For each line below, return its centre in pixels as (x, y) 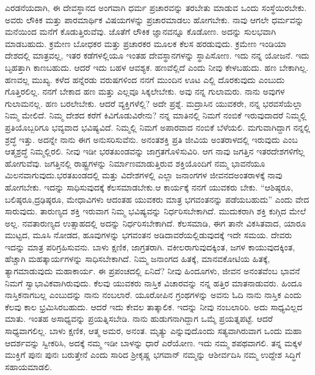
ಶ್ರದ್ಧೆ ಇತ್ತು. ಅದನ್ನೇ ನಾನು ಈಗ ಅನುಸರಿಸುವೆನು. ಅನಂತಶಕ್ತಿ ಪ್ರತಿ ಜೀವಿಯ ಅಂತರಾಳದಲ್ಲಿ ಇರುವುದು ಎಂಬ (151, 139)
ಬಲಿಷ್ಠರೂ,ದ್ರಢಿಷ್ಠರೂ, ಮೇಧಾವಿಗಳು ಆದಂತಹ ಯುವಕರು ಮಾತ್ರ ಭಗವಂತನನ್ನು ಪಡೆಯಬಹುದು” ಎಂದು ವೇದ (157, 199)
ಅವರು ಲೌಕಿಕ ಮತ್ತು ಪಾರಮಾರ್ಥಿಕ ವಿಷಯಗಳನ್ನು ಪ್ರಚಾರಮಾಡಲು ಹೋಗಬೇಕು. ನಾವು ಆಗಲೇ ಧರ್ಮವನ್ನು (154, 19)
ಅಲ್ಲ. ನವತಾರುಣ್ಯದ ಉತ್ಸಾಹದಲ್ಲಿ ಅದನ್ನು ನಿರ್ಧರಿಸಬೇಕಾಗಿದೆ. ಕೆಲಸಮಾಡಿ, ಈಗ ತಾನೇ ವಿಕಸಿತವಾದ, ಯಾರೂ (156, 223)
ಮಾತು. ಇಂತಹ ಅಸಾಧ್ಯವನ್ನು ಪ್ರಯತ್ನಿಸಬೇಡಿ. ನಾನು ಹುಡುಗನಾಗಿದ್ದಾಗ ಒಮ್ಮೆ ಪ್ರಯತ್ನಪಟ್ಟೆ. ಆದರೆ (139, 319)
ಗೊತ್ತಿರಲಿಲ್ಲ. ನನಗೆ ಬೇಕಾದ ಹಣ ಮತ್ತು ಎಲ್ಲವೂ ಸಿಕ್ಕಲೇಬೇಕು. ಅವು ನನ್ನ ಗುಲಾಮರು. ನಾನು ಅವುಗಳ (145, 91)
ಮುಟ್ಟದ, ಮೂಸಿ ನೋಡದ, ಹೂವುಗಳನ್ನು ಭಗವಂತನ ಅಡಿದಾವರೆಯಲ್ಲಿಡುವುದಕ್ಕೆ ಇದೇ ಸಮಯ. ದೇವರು (149, 235)
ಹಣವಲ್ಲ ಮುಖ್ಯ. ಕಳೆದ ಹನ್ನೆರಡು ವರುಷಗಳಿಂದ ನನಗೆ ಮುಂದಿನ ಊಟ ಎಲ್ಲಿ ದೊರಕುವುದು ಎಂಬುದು (145, 79)
